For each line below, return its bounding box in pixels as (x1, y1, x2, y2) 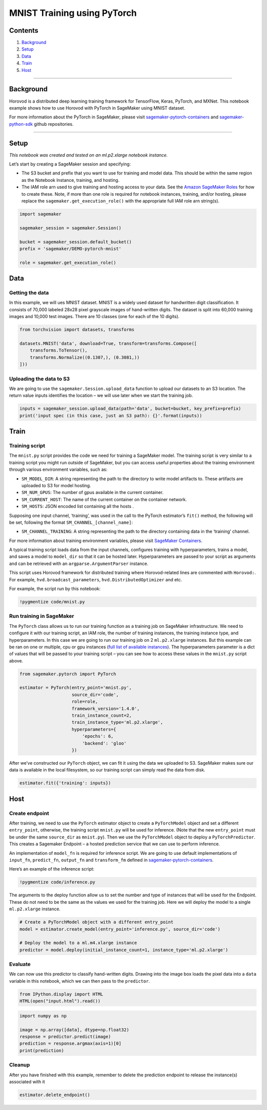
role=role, (72, 699, 98, 705)
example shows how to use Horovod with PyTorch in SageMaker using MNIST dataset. (9, 105, 185, 111)
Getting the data (9, 289, 49, 296)
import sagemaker (19, 211, 62, 217)
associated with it (9, 1078, 45, 1085)
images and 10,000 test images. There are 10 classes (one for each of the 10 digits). (9, 314, 180, 320)
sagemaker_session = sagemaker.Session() (19, 225, 122, 230)
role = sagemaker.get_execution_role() (19, 260, 116, 265)
